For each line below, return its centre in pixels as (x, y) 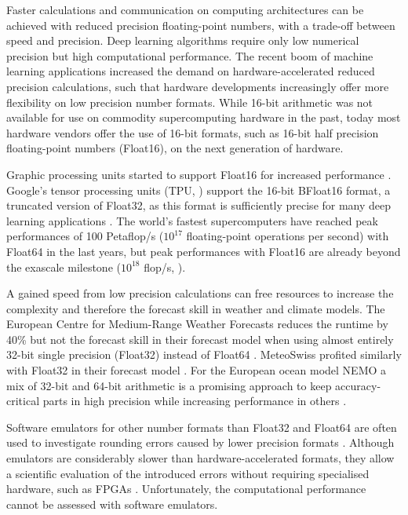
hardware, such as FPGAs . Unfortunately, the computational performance (186, 489)
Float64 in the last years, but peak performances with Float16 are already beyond (204, 251)
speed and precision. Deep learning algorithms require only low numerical (183, 40)
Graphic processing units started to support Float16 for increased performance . (199, 174)
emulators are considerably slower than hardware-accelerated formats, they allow (200, 458)
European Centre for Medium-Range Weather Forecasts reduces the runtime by (197, 324)
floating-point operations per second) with (288, 236)
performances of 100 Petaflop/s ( (85, 236)
